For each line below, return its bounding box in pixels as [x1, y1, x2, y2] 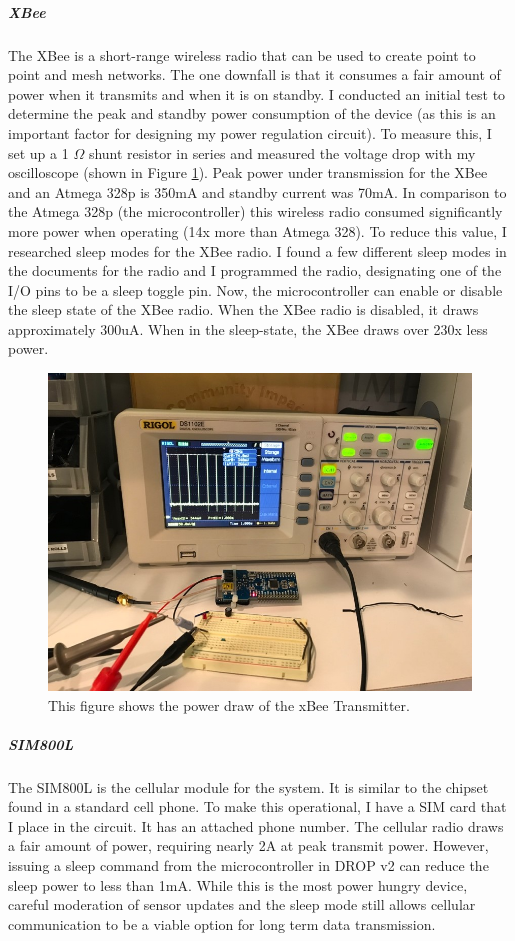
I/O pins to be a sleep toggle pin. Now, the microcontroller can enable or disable [8, 279, 503, 300]
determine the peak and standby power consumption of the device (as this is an [8, 103, 496, 124]
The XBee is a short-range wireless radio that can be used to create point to [8, 44, 476, 65]
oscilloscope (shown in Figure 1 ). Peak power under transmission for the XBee [8, 162, 488, 183]
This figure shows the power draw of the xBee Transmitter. [48, 694, 410, 715]
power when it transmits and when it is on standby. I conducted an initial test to [8, 83, 506, 104]
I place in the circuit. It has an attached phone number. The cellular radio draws [8, 815, 504, 836]
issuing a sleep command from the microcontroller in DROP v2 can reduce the [8, 855, 489, 876]
